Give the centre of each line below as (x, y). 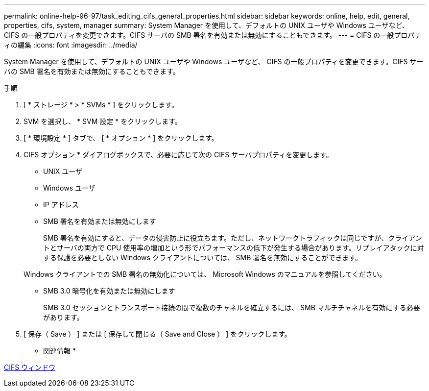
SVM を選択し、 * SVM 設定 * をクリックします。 (103, 121)
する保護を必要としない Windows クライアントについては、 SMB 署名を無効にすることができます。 (203, 257)
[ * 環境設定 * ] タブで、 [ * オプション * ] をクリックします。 (121, 138)
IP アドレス (61, 205)
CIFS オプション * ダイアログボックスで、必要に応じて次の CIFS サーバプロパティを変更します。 (178, 155)
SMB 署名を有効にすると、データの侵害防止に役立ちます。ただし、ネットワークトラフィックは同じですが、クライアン (233, 238)
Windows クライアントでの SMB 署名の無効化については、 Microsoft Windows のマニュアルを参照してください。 (205, 274)
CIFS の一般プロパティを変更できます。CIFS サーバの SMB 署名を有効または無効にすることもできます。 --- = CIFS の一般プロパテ (213, 35)
